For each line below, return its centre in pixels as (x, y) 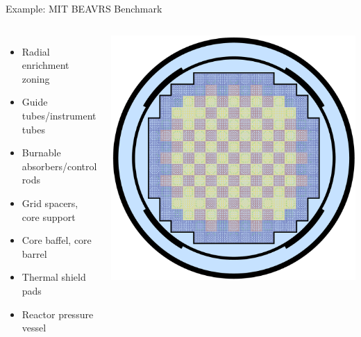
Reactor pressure (58, 314)
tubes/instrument (59, 115)
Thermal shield (54, 277)
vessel (34, 328)
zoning (36, 78)
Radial (36, 51)
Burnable (41, 153)
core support (49, 216)
